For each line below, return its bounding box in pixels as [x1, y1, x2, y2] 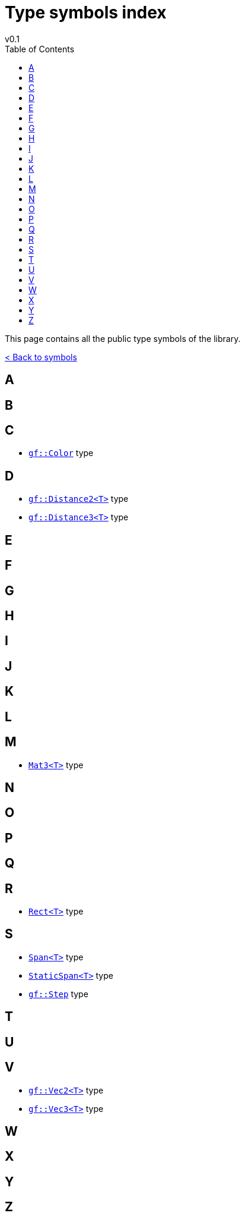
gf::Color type [28, 448, 94, 458]
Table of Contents [5, 43, 75, 54]
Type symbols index [5, 2, 167, 23]
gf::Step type [28, 988, 88, 999]
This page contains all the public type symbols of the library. [5, 333, 241, 344]
